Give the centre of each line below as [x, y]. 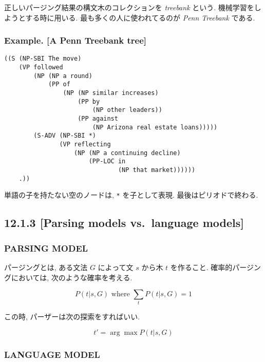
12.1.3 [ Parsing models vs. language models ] [124, 223]
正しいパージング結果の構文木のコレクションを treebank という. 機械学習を [129, 7]
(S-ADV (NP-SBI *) [65, 136]
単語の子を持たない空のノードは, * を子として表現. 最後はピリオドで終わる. [131, 195]
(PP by [89, 101]
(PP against [98, 119]
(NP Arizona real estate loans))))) [155, 127]
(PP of [59, 84]
